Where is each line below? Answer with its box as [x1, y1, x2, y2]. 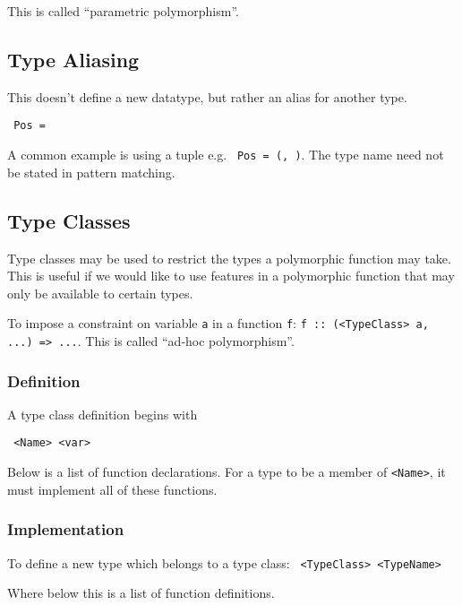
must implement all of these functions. [7, 480, 218, 498]
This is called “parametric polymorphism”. [7, 2, 239, 20]
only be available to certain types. [7, 283, 193, 302]
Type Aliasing [7, 45, 140, 73]
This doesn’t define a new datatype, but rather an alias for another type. [7, 87, 407, 106]
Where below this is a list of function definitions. [7, 583, 275, 602]
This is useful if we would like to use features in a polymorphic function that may [7, 266, 455, 285]
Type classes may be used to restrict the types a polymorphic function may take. [7, 248, 451, 267]
